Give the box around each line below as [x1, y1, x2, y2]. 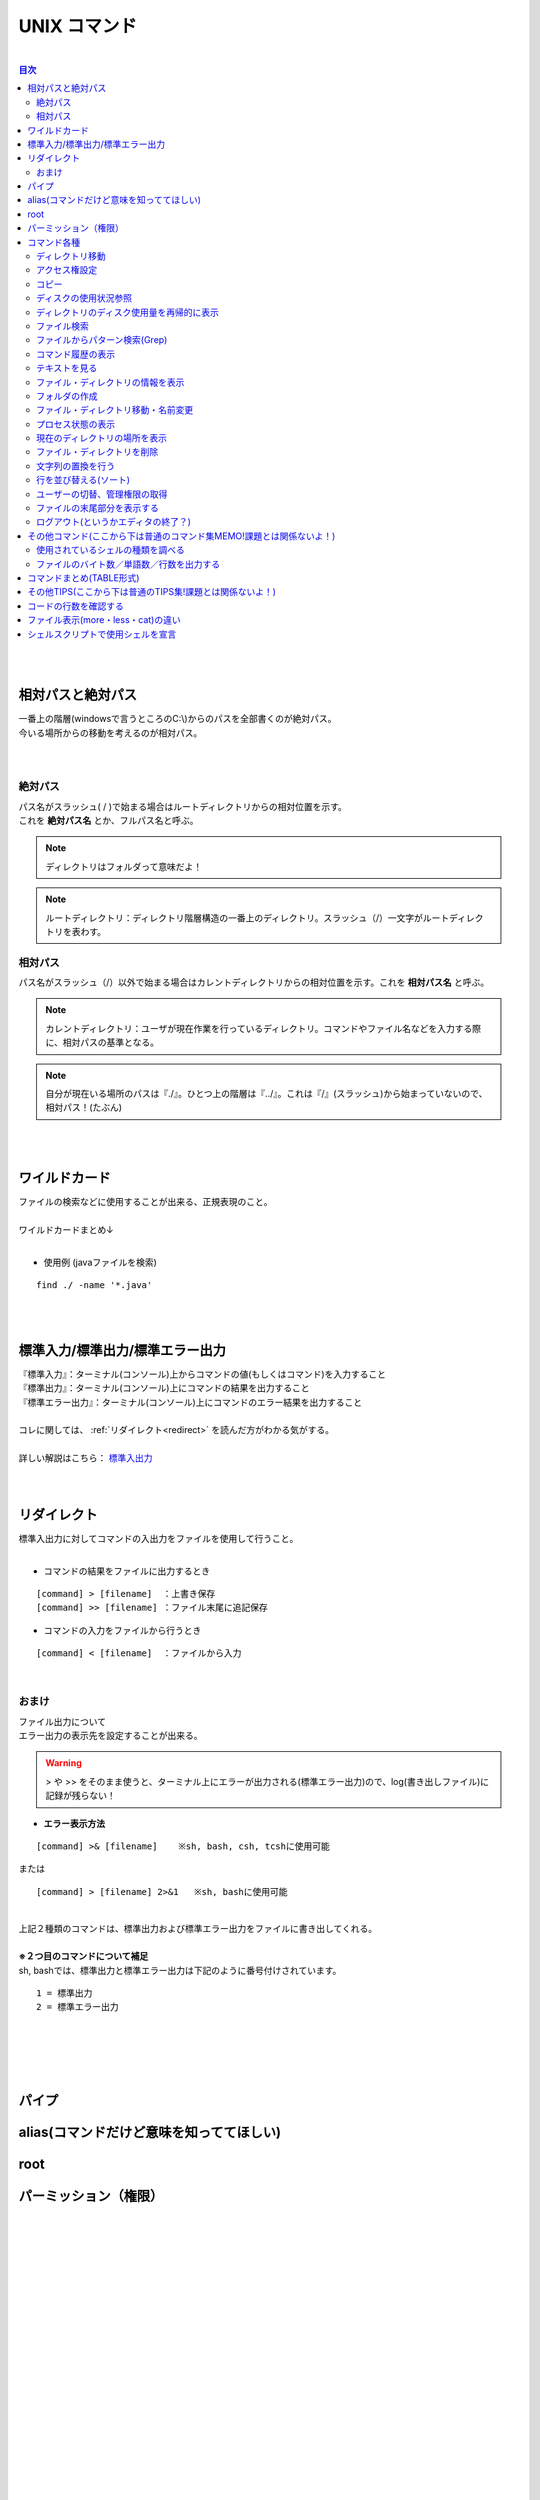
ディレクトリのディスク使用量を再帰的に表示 [36, 306, 220, 318]
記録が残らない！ [45, 1790, 116, 1802]
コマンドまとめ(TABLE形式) [27, 572, 140, 584]
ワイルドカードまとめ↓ [18, 1223, 114, 1235]
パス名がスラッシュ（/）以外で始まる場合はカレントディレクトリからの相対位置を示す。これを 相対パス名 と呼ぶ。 [18, 976, 490, 989]
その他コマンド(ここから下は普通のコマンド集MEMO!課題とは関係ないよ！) [27, 530, 336, 542]
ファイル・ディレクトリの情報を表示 [36, 376, 185, 388]
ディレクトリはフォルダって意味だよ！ [45, 860, 203, 872]
